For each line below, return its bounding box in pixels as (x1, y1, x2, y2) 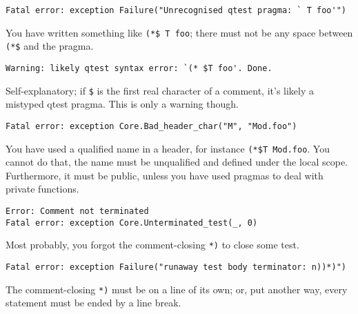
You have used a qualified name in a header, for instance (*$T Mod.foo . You (6, 141, 330, 155)
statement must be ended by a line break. (6, 295, 181, 310)
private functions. (6, 181, 79, 196)
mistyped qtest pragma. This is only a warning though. (6, 97, 239, 111)
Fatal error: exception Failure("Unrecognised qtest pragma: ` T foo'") (6, 6, 346, 15)
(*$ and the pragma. (6, 39, 94, 53)
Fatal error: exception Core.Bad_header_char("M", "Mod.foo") (6, 121, 297, 131)
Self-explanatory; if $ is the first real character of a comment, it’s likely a (6, 83, 315, 97)
